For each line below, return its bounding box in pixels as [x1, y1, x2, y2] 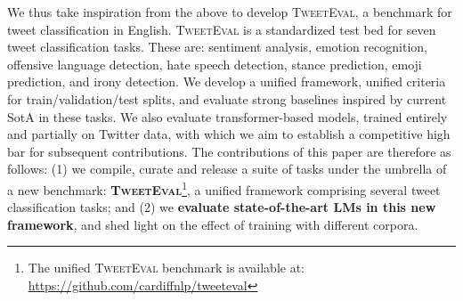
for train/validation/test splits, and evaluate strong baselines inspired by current [7, 89, 447, 108]
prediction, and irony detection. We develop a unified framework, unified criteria [7, 72, 446, 91]
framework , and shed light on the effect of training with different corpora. [7, 215, 418, 233]
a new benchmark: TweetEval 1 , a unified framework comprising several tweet [7, 177, 441, 199]
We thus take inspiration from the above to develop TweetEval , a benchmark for [7, 3, 452, 20]
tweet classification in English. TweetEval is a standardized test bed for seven [7, 20, 436, 38]
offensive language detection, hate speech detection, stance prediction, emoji [7, 54, 422, 73]
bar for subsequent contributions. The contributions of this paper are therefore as [7, 142, 451, 160]
